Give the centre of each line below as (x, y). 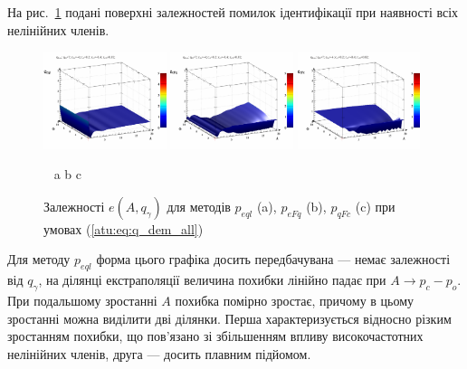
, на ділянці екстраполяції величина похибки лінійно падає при (212, 280)
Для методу (39, 259)
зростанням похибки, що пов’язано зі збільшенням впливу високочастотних (215, 336)
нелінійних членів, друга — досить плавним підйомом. (159, 353)
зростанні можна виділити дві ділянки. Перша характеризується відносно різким (229, 318)
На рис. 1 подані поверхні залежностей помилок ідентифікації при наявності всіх (233, 12)
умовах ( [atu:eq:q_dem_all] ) (124, 228)
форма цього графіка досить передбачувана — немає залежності (273, 259)
